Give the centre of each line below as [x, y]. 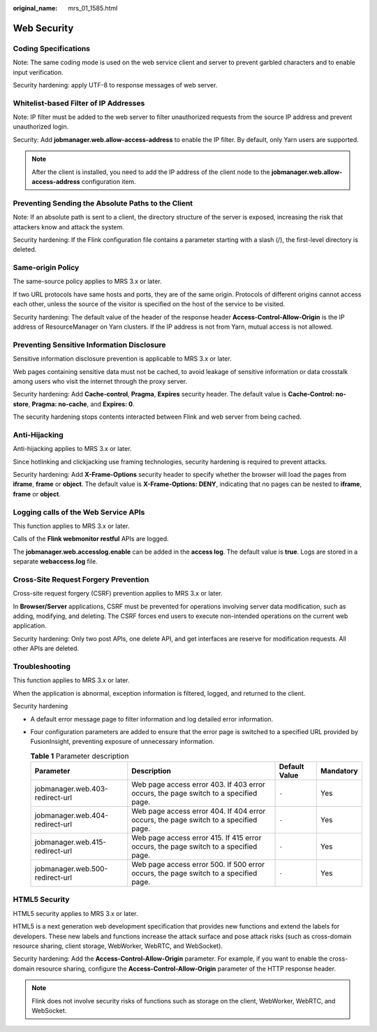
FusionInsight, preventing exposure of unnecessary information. [123, 742]
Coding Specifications [52, 48]
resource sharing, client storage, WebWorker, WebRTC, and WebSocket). [118, 946]
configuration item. [109, 182]
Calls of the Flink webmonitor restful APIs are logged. [91, 539]
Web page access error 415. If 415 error [197, 838]
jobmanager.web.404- [71, 816]
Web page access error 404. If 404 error [199, 811]
